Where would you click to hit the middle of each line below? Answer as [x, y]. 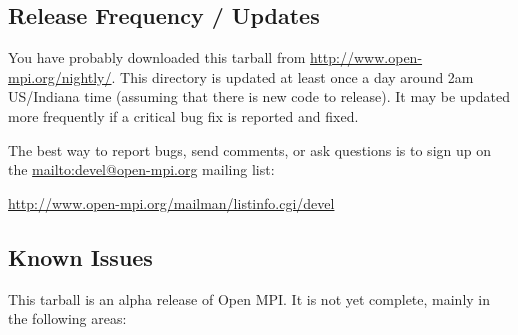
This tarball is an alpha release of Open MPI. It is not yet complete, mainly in [249, 298]
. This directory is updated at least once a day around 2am [292, 76]
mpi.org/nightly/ [60, 76]
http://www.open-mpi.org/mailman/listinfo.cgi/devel [171, 202]
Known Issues [80, 256]
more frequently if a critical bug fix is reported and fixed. [183, 115]
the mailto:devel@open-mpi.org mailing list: [141, 169]
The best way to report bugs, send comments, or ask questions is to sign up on [249, 149]
